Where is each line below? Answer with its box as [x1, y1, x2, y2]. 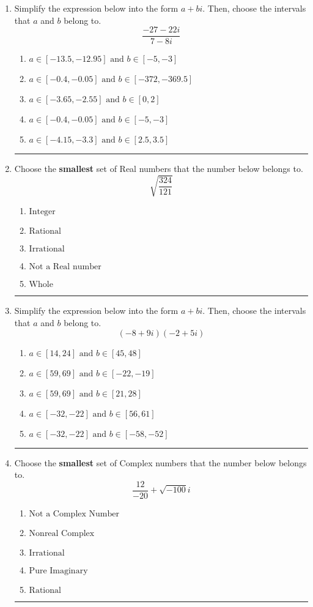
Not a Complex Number [29, 509, 119, 518]
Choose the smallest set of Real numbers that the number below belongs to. [14, 162, 303, 175]
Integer [29, 207, 56, 217]
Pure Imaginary [29, 566, 88, 575]
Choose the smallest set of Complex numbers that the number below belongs [14, 456, 307, 469]
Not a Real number [29, 263, 101, 272]
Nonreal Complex [29, 529, 95, 538]
